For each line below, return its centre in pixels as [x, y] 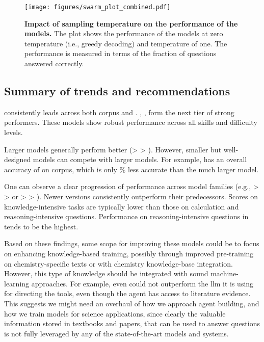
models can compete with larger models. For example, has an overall [140, 159]
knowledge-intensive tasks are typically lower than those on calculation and [122, 206]
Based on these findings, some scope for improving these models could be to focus [132, 243]
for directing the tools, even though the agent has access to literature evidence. [127, 293]
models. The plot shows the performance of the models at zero [124, 33]
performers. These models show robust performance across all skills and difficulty [131, 122]
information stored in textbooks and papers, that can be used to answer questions [132, 323]
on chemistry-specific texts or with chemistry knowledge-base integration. [118, 263]
